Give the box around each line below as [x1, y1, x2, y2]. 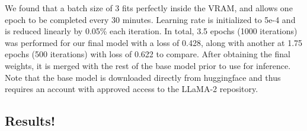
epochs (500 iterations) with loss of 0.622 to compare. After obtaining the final [5, 48, 290, 60]
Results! [5, 112, 56, 130]
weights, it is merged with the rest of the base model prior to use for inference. [5, 59, 291, 71]
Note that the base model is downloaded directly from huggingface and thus [5, 71, 281, 83]
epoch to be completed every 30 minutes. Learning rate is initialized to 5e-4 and [5, 13, 296, 25]
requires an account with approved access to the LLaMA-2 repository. [5, 83, 258, 95]
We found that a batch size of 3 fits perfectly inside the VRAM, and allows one [5, 2, 293, 14]
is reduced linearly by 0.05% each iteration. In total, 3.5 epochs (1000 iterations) [5, 25, 298, 37]
